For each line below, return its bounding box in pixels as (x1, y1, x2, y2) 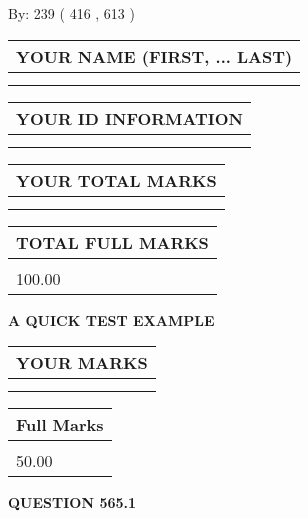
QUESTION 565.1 (8, 492, 137, 513)
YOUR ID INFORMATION (16, 106, 243, 130)
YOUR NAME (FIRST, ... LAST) (16, 44, 293, 68)
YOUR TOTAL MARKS (16, 168, 217, 192)
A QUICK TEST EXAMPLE (8, 309, 215, 330)
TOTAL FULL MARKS (16, 230, 209, 254)
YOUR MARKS (16, 351, 148, 375)
